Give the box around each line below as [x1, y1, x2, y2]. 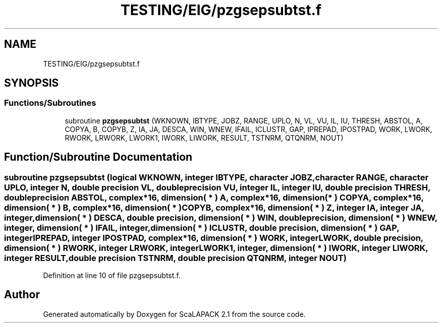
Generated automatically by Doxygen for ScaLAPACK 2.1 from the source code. [43, 309, 306, 318]
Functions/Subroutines [4, 98, 96, 108]
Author [4, 288, 40, 301]
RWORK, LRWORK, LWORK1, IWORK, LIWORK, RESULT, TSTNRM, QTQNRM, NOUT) [65, 133, 344, 142]
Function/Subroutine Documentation [4, 151, 193, 164]
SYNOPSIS [4, 77, 59, 90]
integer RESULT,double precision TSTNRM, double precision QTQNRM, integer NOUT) [4, 252, 347, 263]
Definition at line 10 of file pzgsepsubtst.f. [43, 271, 181, 280]
